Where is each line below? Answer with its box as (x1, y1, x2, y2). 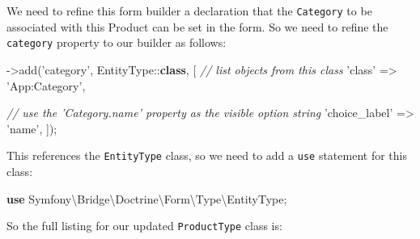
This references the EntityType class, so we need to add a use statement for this (6, 147, 407, 164)
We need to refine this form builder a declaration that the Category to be (6, 2, 372, 19)
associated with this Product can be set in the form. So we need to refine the (6, 18, 388, 35)
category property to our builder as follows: (6, 34, 227, 51)
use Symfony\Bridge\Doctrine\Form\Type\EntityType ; (6, 190, 287, 207)
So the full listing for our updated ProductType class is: (6, 217, 282, 234)
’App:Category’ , (6, 77, 86, 94)
